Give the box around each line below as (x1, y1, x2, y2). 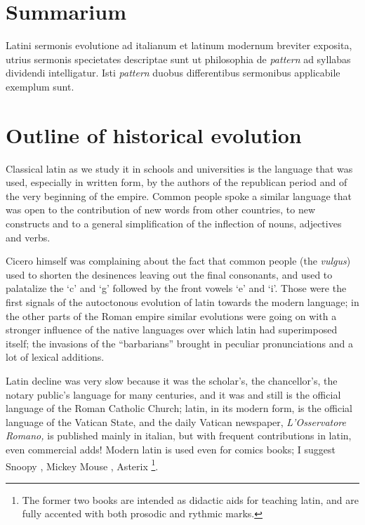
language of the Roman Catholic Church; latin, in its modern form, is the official (6, 401, 352, 416)
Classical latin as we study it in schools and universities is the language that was (6, 161, 353, 175)
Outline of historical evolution (6, 120, 302, 149)
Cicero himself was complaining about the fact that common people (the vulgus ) (6, 253, 351, 268)
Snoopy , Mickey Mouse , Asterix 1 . (6, 456, 159, 473)
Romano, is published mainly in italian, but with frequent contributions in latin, (6, 428, 352, 443)
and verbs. (6, 230, 51, 244)
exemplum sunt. (6, 79, 74, 93)
